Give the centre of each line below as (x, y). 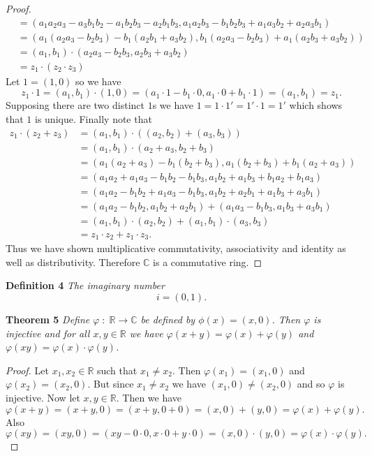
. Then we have (149, 397)
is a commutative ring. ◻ (208, 262)
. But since (111, 384)
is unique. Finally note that (94, 118)
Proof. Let (27, 370)
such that (117, 370)
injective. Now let (43, 397)
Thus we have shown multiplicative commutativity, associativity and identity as (176, 248)
